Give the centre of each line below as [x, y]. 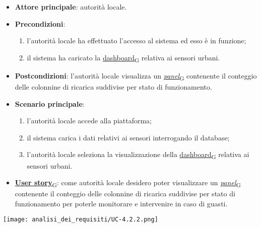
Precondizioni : [40, 23]
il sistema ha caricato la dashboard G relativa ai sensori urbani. [123, 58]
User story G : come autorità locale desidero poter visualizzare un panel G [128, 183]
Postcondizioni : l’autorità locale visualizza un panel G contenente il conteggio [136, 76]
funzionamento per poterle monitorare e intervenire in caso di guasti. [121, 203]
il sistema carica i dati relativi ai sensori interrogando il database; [128, 137]
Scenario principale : [50, 103]
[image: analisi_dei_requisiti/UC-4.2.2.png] [81, 220]
